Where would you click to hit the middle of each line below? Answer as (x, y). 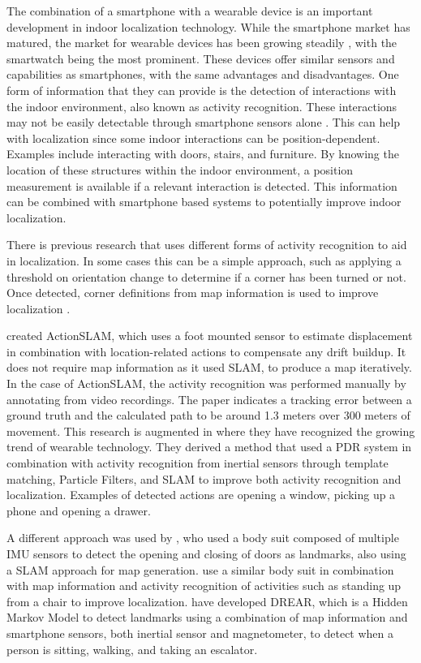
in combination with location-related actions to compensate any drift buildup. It (206, 351)
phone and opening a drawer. (79, 510)
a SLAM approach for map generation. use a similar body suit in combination (200, 569)
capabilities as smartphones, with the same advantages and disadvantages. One (203, 74)
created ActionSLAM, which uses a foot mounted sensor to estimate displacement (210, 336)
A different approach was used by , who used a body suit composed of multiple (203, 538)
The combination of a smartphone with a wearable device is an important (190, 11)
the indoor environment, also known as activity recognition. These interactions (202, 106)
